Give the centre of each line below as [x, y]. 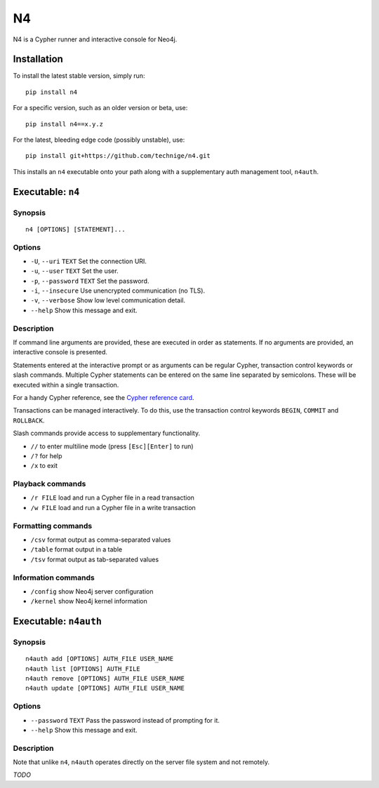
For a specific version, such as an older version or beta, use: [100, 108]
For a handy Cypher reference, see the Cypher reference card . [104, 397]
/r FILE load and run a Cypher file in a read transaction [112, 497]
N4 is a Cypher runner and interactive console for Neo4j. [95, 39]
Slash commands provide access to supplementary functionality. [106, 433]
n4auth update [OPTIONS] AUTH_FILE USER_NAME [105, 688]
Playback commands [49, 484]
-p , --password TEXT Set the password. [90, 281]
